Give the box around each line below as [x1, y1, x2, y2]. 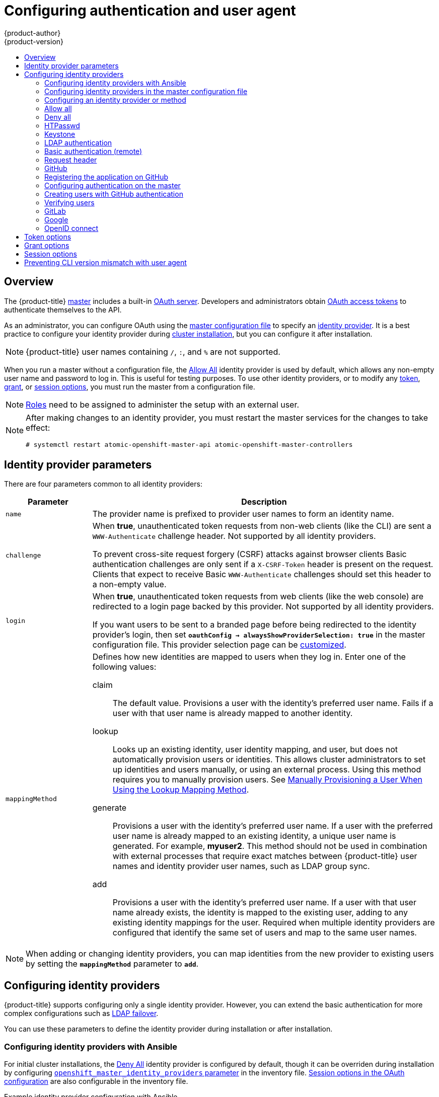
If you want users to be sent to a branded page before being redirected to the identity [92, 619, 416, 630]
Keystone [44, 129, 76, 138]
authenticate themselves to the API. [4, 305, 122, 314]
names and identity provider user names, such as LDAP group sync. [112, 861, 370, 872]
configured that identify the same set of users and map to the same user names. [112, 927, 417, 938]
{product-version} [4, 37, 64, 46]
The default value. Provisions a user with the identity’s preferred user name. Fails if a [112, 698, 433, 709]
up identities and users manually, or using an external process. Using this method [112, 764, 421, 775]
